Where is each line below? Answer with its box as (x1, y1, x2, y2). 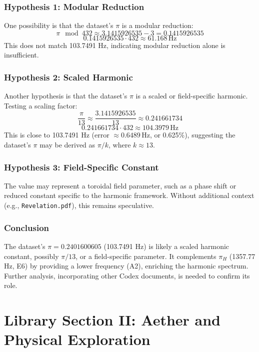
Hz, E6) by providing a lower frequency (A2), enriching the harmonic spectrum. (4, 260, 248, 271)
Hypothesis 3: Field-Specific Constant (4, 160, 159, 173)
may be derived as (39, 139, 95, 150)
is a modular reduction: (121, 20, 193, 30)
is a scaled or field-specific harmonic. (135, 90, 248, 101)
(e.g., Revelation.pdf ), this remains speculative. (4, 200, 154, 210)
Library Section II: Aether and (4, 309, 220, 330)
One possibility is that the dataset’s (4, 20, 113, 30)
